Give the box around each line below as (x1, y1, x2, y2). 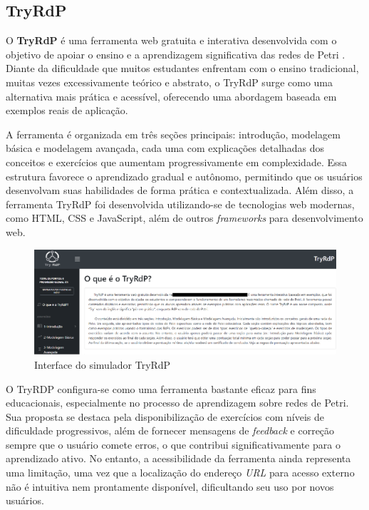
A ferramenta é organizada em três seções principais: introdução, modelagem (6, 126, 341, 141)
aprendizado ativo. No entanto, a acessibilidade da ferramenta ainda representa (6, 451, 351, 466)
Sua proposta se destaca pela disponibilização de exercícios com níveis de (6, 409, 324, 424)
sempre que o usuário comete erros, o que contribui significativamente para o (6, 437, 341, 452)
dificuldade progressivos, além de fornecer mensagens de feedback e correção (6, 423, 335, 438)
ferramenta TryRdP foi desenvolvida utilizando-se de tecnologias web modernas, (6, 196, 355, 211)
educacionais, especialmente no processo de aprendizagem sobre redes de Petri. (6, 395, 349, 410)
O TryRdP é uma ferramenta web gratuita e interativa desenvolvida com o (6, 33, 337, 48)
